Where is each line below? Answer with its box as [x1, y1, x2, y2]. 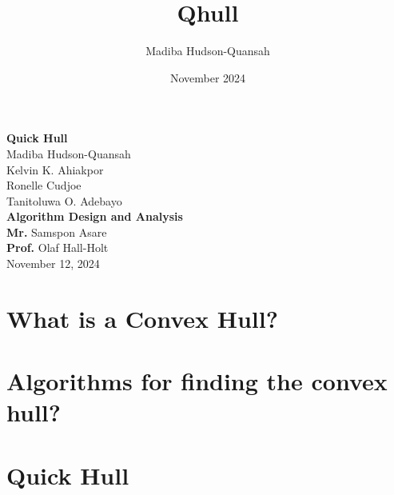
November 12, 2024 [6, 255, 100, 272]
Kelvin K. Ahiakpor [6, 161, 104, 178]
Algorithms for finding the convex [6, 365, 388, 397]
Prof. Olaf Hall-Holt [6, 239, 109, 256]
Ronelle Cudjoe [6, 177, 82, 194]
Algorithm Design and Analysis [6, 208, 183, 225]
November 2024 [169, 69, 246, 86]
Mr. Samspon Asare [6, 223, 107, 240]
